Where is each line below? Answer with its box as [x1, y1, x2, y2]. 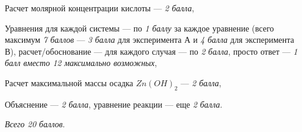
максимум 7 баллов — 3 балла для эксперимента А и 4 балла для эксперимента [5, 33, 294, 46]
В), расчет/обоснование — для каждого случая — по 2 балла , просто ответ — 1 [5, 45, 298, 57]
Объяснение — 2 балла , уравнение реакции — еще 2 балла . [5, 98, 223, 110]
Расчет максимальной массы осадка [5, 76, 133, 89]
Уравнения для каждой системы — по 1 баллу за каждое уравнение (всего [5, 21, 274, 34]
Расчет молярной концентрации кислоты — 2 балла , [5, 2, 194, 14]
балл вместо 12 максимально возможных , [5, 56, 157, 69]
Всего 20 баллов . [5, 118, 65, 130]
